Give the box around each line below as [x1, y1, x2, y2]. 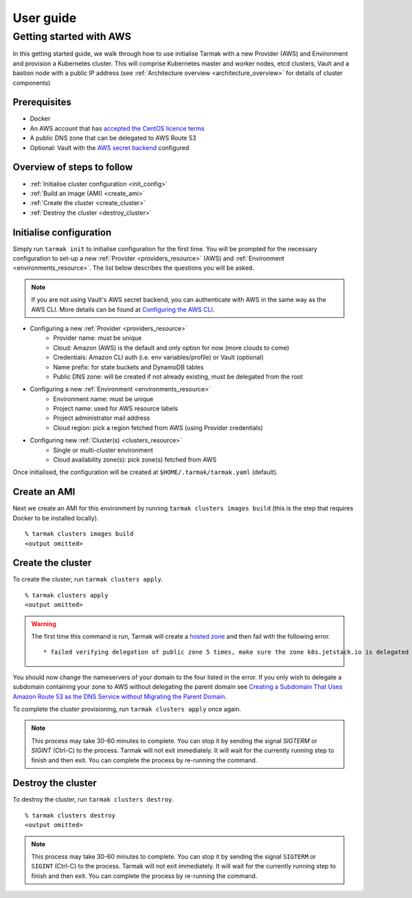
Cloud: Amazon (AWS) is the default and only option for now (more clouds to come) [53, 343, 290, 352]
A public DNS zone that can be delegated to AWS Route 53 [30, 134, 196, 142]
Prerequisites [12, 96, 71, 108]
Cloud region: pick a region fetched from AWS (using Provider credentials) [53, 423, 264, 431]
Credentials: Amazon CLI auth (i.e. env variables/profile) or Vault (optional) [53, 353, 264, 361]
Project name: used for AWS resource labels [53, 405, 179, 413]
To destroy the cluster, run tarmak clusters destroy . [12, 795, 174, 804]
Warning [31, 619, 56, 628]
